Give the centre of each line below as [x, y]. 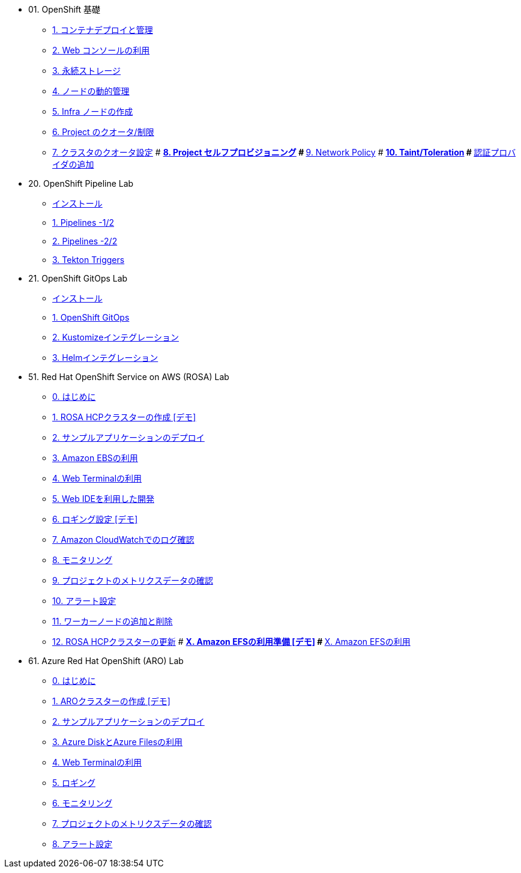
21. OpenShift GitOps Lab [78, 278]
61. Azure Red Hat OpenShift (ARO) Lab [106, 661]
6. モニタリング [83, 803]
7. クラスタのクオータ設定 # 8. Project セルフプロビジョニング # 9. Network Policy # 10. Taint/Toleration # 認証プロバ [284, 152]
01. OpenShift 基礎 [65, 9]
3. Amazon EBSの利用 [95, 458]
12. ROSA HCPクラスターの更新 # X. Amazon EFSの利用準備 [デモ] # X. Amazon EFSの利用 [231, 642]
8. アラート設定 [83, 844]
